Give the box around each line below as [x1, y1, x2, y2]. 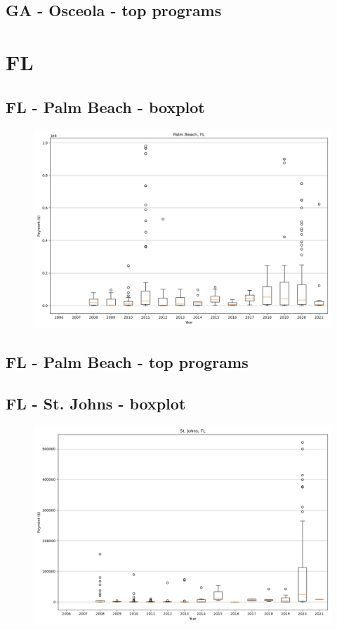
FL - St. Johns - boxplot [6, 392, 186, 414]
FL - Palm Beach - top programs [6, 350, 249, 372]
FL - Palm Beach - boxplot [6, 96, 205, 117]
